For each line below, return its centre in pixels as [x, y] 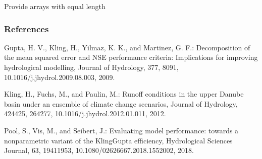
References [27, 28]
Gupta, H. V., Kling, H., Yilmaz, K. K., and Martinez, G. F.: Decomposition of [127, 47]
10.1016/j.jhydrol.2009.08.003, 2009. [60, 77]
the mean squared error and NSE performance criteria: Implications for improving [131, 57]
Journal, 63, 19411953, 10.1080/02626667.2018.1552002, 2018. [99, 150]
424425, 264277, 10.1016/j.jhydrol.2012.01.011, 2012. [85, 113]
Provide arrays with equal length [55, 6]
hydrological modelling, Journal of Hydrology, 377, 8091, [91, 67]
